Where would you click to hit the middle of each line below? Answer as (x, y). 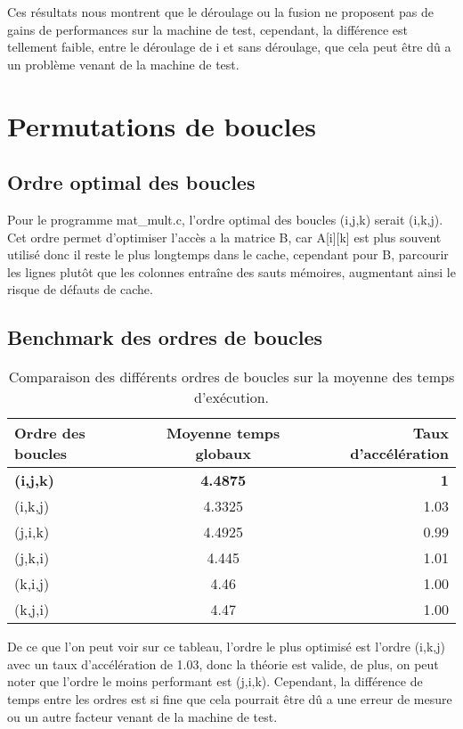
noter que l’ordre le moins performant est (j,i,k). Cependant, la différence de (215, 681)
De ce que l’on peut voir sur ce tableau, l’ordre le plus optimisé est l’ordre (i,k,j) (226, 647)
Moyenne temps (223, 433)
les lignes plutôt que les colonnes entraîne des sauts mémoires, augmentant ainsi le (231, 271)
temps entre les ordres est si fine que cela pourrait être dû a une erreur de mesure (230, 698)
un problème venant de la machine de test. (123, 64)
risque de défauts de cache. (80, 289)
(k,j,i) (32, 610)
